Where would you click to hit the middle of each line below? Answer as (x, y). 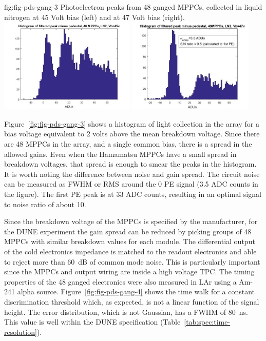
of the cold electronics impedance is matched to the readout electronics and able (130, 251)
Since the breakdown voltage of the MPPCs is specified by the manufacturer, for (131, 221)
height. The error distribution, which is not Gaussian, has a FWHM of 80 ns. (126, 312)
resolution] (21, 332)
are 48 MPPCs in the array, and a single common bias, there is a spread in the (128, 144)
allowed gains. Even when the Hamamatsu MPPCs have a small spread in (120, 154)
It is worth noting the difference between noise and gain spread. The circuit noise (132, 174)
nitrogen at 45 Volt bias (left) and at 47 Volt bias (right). (94, 17)
